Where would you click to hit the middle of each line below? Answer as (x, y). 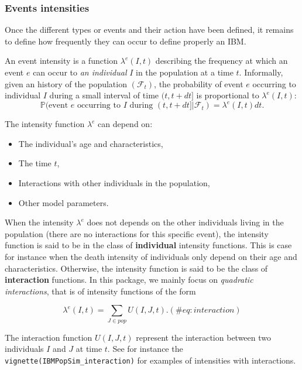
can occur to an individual (80, 72)
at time (89, 349)
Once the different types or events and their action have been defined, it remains (149, 30)
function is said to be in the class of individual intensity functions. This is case (148, 245)
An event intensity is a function (61, 61)
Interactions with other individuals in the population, (114, 183)
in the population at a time (184, 72)
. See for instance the (145, 349)
